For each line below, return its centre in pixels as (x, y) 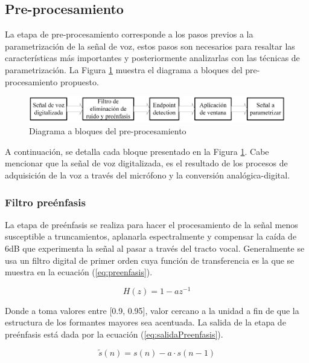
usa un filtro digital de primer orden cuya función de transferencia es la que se (150, 260)
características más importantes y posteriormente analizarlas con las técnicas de (152, 58)
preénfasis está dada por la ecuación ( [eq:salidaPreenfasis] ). (114, 334)
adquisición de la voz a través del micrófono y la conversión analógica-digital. (148, 175)
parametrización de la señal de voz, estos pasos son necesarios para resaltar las (150, 46)
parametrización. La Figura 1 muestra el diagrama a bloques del (124, 69)
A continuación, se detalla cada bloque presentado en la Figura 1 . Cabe (137, 151)
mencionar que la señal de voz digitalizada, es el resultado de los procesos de (146, 163)
